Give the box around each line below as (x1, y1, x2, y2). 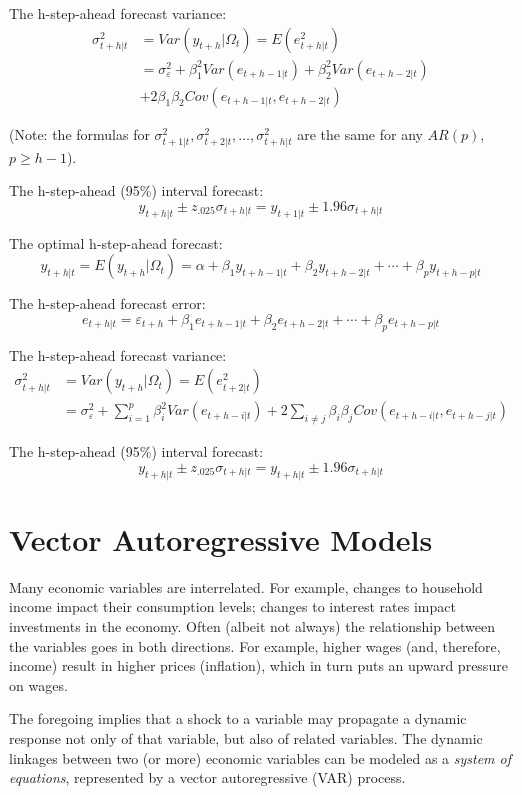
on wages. (9, 674, 68, 695)
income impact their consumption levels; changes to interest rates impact (9, 596, 456, 617)
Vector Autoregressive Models (9, 518, 433, 559)
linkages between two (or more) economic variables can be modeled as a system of (9, 747, 512, 768)
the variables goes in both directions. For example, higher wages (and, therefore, (9, 635, 501, 656)
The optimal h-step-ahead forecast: (9, 232, 223, 253)
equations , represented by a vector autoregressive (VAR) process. (9, 767, 406, 788)
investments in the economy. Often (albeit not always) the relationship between (9, 615, 496, 636)
